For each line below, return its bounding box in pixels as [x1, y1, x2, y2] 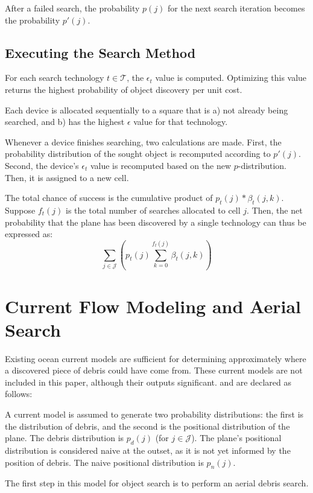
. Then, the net [247, 203, 303, 216]
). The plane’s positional [191, 431, 282, 444]
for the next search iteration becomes [168, 2, 305, 14]
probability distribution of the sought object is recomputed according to [5, 147, 271, 160]
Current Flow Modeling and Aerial [5, 293, 302, 318]
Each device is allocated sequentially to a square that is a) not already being [5, 103, 288, 116]
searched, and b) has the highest [5, 115, 125, 128]
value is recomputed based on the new [90, 159, 232, 171]
